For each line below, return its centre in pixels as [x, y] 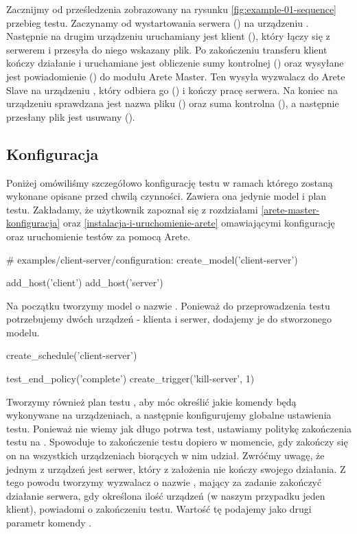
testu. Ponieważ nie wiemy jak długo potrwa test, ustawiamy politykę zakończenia [179, 428]
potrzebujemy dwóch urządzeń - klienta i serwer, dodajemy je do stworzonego [169, 319]
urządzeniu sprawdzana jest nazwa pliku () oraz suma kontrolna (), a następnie [173, 103]
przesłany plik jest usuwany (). [71, 116]
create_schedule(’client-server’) [72, 355]
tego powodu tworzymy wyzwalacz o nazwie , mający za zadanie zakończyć [164, 482]
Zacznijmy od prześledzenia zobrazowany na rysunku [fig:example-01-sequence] [172, 9]
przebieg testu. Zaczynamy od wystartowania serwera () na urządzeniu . [158, 22]
